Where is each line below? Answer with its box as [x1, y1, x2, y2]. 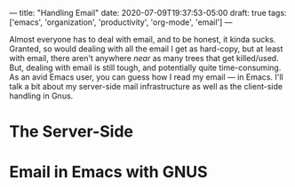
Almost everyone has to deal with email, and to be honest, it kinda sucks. [9, 35, 276, 44]
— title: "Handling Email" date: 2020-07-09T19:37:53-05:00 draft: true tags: [9, 8, 287, 18]
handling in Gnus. [9, 90, 74, 101]
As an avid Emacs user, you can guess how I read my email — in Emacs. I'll [9, 72, 283, 82]
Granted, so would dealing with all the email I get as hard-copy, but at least [9, 43, 283, 54]
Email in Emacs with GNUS [9, 162, 208, 183]
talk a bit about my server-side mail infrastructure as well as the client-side [9, 82, 283, 91]
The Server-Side [9, 121, 133, 142]
